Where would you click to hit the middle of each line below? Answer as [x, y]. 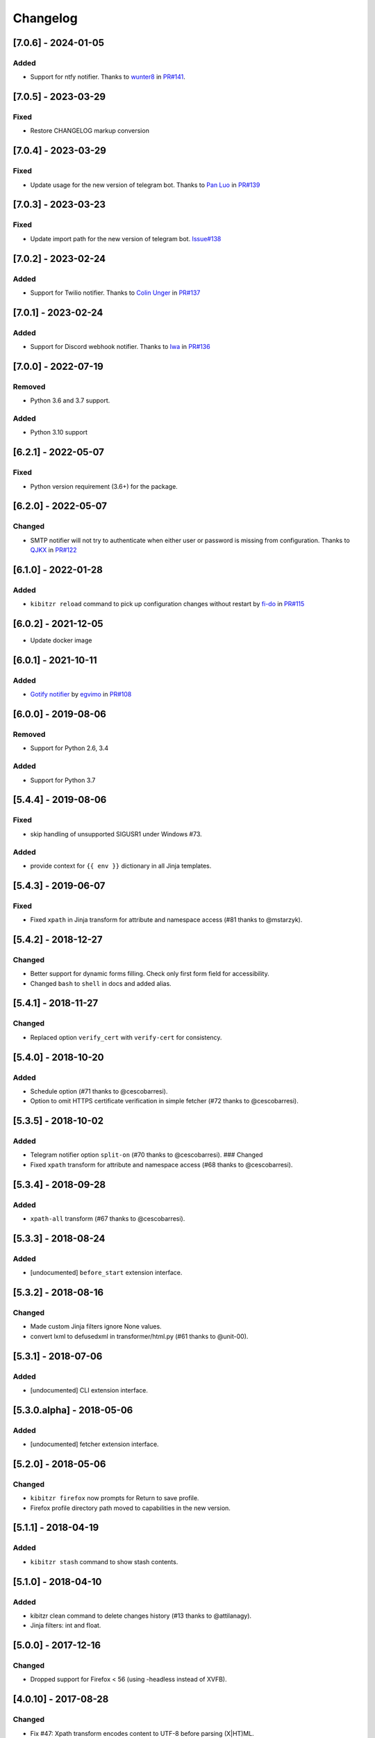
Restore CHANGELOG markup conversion [90, 131]
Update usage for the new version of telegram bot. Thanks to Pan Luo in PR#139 [145, 185]
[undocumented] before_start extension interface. [106, 1273]
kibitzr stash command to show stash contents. [104, 1561]
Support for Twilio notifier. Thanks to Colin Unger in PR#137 [115, 293]
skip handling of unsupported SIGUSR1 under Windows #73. [116, 834]
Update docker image [61, 640]
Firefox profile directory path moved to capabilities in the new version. [130, 1508]
